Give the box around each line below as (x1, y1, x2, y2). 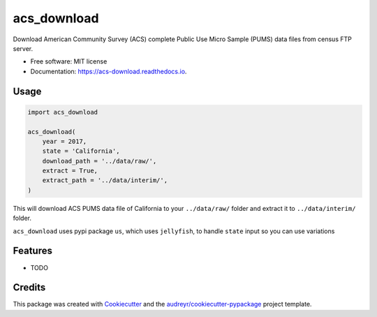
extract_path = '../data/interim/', (42, 177, 168, 184)
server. (13, 44, 34, 52)
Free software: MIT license (30, 57, 108, 66)
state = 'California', (42, 147, 120, 155)
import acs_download (27, 108, 98, 116)
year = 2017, (42, 137, 87, 145)
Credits (13, 281, 46, 293)
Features (13, 245, 52, 257)
